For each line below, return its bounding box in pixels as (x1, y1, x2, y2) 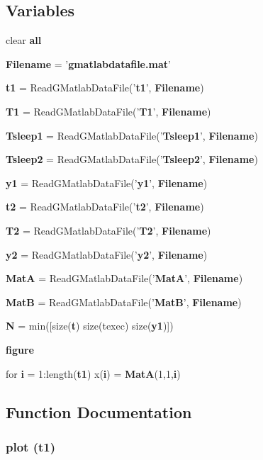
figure (6, 342, 34, 357)
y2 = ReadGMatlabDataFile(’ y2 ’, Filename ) (6, 247, 208, 262)
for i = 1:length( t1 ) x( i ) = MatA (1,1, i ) (6, 366, 181, 381)
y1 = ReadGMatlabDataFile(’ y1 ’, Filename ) (6, 175, 208, 190)
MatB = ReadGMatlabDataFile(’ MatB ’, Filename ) (6, 294, 242, 309)
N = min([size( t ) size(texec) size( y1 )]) (6, 318, 174, 333)
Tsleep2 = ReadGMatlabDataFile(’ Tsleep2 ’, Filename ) (6, 152, 258, 167)
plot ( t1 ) (6, 437, 56, 455)
